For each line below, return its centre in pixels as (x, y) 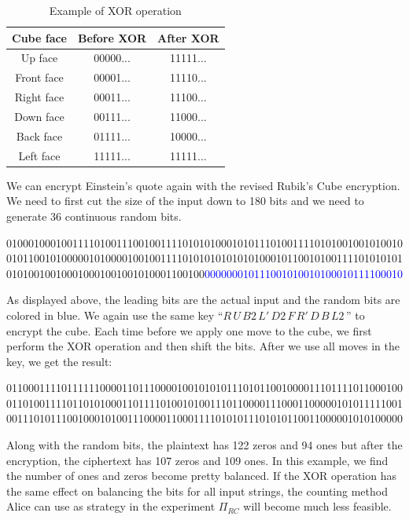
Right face (39, 97)
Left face (39, 155)
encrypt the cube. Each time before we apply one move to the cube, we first (189, 330)
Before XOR (112, 37)
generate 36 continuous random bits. (94, 216)
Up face (39, 58)
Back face (39, 135)
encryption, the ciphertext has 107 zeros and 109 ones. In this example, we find (197, 460)
